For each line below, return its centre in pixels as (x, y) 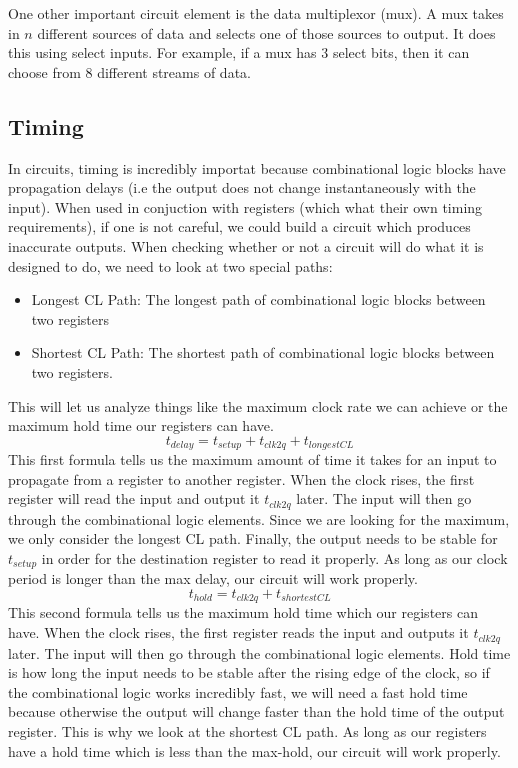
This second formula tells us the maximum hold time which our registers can (243, 612)
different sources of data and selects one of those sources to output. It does (266, 32)
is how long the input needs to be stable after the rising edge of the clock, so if (249, 672)
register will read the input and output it (134, 498)
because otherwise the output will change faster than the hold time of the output (256, 711)
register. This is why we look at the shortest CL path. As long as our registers (247, 730)
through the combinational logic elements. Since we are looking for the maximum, (259, 518)
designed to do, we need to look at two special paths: (170, 265)
